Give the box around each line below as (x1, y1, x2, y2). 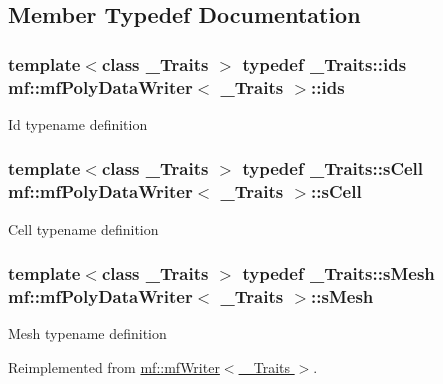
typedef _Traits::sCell (242, 156, 424, 181)
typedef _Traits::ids (242, 51, 407, 76)
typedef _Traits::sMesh (242, 261, 435, 286)
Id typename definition (8, 113, 148, 134)
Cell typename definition (8, 218, 159, 239)
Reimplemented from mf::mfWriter (8, 356, 220, 377)
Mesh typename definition (8, 323, 167, 344)
